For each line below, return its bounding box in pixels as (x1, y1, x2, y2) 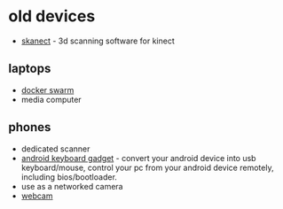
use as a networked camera (20, 181, 123, 191)
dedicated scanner (20, 143, 90, 154)
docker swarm (20, 84, 75, 95)
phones (8, 120, 51, 135)
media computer (20, 94, 82, 104)
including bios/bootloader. (20, 171, 117, 182)
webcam (20, 190, 53, 201)
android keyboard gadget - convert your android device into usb (20, 152, 256, 163)
